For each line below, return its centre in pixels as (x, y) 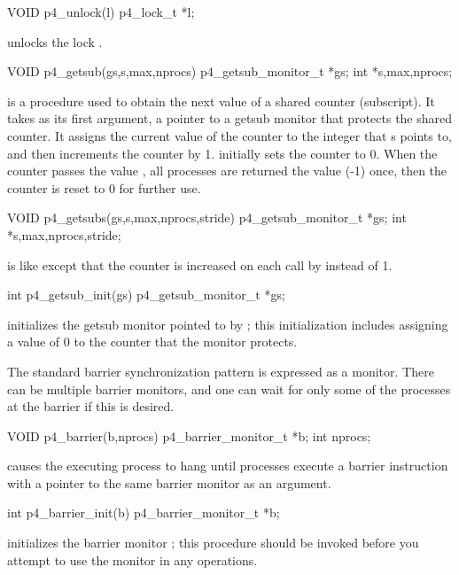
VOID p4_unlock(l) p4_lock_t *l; (101, 12)
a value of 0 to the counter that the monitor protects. (152, 342)
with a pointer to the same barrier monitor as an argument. (169, 482)
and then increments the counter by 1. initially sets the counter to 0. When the (222, 153)
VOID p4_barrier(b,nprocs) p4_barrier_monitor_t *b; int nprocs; (189, 435)
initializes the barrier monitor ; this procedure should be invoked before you (213, 543)
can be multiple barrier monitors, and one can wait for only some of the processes (229, 389)
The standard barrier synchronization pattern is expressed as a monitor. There (221, 371)
